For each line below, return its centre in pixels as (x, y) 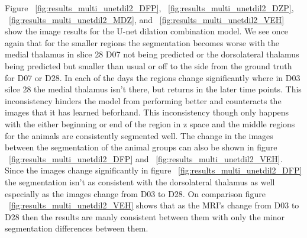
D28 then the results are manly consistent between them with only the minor (145, 216)
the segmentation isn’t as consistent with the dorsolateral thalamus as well (140, 181)
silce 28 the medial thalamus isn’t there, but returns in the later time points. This (153, 89)
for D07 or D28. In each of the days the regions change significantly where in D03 (153, 77)
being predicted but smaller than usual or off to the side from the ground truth (148, 65)
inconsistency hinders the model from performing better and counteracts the (143, 100)
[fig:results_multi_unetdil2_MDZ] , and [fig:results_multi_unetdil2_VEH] (147, 19)
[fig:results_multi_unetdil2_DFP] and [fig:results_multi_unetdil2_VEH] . (146, 158)
